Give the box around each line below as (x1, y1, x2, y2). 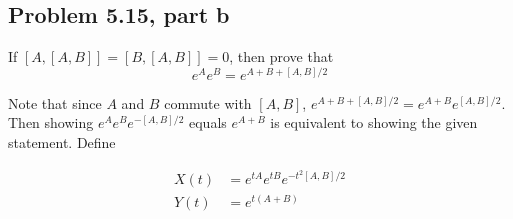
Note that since (8, 92, 102, 113)
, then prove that (229, 46, 334, 67)
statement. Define (8, 132, 116, 153)
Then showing (8, 112, 94, 133)
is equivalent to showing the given (270, 112, 478, 133)
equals (189, 112, 227, 133)
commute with (164, 92, 252, 113)
